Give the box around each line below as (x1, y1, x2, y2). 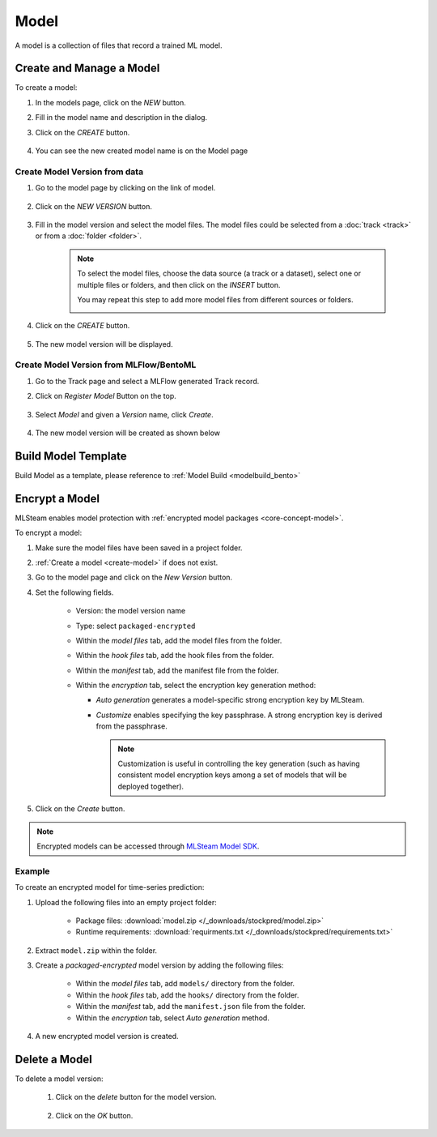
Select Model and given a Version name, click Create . (35, 409, 214, 419)
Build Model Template (15, 449, 127, 463)
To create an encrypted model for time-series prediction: (15, 883, 205, 892)
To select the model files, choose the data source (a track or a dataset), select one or (77, 268, 362, 279)
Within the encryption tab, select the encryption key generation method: (75, 681, 316, 690)
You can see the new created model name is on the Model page (35, 146, 248, 156)
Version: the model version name (75, 606, 186, 616)
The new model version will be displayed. (35, 339, 173, 348)
